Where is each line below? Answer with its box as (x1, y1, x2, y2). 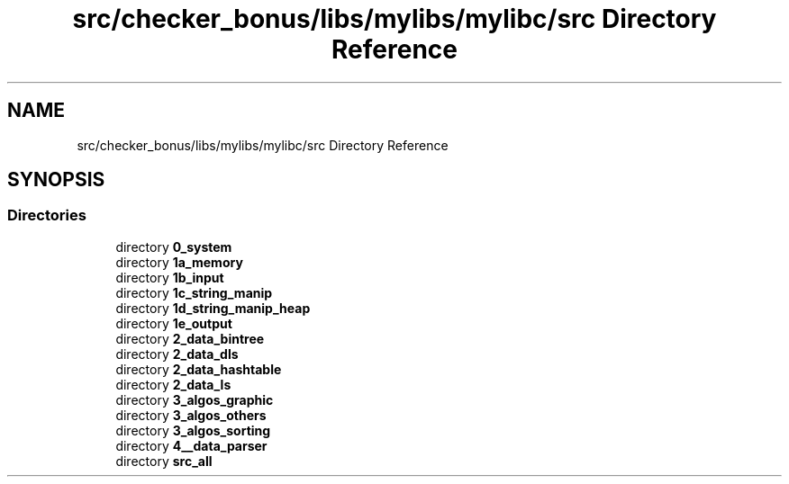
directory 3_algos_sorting (115, 422, 271, 438)
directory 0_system (115, 238, 232, 255)
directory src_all (115, 453, 213, 469)
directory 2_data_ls (115, 376, 231, 392)
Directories (7, 206, 86, 225)
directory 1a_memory (115, 254, 243, 270)
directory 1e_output (115, 315, 232, 331)
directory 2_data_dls (115, 345, 239, 362)
